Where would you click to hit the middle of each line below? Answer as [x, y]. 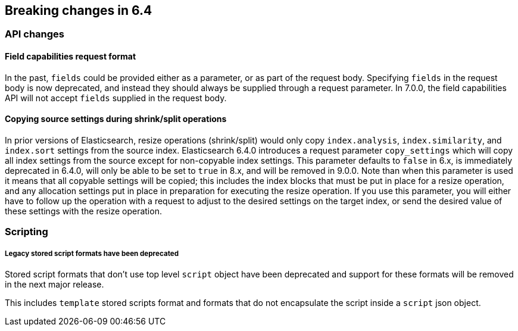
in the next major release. [54, 285]
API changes [35, 34]
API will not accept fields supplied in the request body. [116, 98]
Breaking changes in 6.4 [79, 10]
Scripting [26, 232]
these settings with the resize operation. [83, 211]
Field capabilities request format [71, 57]
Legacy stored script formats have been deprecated [92, 253]
